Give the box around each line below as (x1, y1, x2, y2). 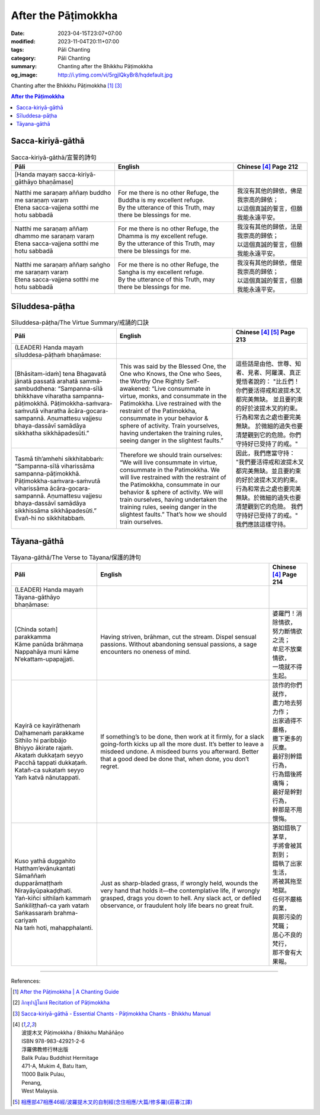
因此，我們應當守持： (235, 449, 296, 457)
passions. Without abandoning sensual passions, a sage (100, 640, 257, 648)
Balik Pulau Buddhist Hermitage (21, 1054, 99, 1061)
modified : (11, 37, 36, 45)
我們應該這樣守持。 (235, 520, 290, 528)
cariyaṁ (14, 916, 37, 924)
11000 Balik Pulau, (21, 1070, 66, 1078)
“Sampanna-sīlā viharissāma (14, 462, 95, 470)
